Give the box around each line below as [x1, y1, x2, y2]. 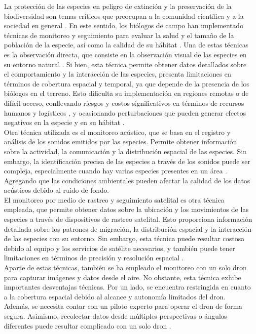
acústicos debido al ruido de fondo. [4, 185, 109, 195]
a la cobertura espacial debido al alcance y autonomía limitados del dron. [4, 291, 226, 301]
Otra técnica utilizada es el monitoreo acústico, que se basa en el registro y [4, 126, 231, 137]
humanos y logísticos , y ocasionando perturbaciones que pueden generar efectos [4, 107, 246, 118]
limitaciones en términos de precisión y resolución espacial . [4, 252, 184, 263]
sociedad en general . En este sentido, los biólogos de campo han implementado [4, 20, 244, 31]
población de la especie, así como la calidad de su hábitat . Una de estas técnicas [4, 40, 249, 50]
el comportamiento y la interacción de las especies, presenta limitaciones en [4, 69, 231, 79]
